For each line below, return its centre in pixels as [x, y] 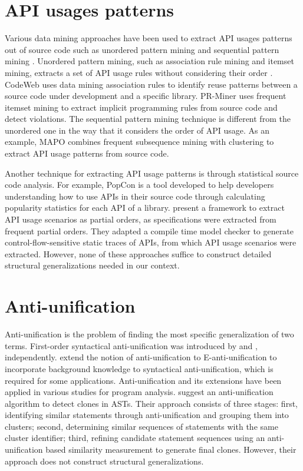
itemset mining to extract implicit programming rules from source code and [141, 107]
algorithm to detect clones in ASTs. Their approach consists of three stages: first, [151, 403]
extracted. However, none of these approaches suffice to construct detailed [138, 253]
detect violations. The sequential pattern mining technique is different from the [148, 119]
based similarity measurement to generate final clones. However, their [171, 450]
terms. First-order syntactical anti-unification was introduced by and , [131, 345]
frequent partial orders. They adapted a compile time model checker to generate [149, 230]
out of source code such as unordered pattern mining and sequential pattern [142, 49]
